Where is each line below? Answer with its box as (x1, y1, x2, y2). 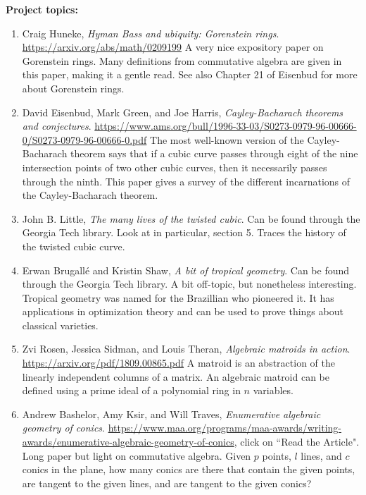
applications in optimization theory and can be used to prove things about (22, 304, 343, 319)
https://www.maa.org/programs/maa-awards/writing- (108, 420, 342, 435)
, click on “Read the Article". (234, 434, 360, 449)
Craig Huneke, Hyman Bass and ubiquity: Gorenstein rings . (22, 25, 279, 40)
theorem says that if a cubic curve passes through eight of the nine (70, 146, 358, 161)
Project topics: (6, 2, 78, 16)
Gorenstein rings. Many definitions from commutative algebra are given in (22, 53, 342, 68)
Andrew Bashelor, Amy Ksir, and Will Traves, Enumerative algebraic (22, 406, 321, 421)
